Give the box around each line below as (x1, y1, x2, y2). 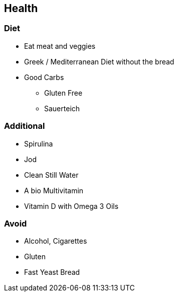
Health (4, 2, 38, 15)
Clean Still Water (24, 170, 79, 179)
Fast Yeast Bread (24, 268, 80, 277)
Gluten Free (44, 88, 83, 97)
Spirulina (24, 139, 53, 148)
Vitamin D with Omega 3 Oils (24, 201, 119, 210)
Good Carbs (24, 72, 64, 82)
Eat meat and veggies (24, 41, 96, 50)
